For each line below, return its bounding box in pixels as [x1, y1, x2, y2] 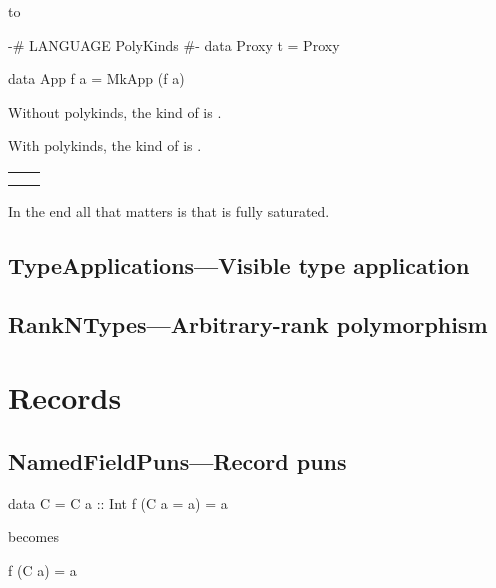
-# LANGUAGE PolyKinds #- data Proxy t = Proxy [8, 34, 340, 55]
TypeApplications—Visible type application [8, 249, 470, 280]
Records [8, 377, 122, 418]
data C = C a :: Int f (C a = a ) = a [8, 492, 228, 513]
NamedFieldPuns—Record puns [8, 445, 347, 476]
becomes [8, 526, 60, 547]
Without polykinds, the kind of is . [8, 101, 222, 122]
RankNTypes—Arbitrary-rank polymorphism [8, 308, 488, 339]
